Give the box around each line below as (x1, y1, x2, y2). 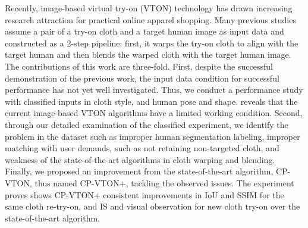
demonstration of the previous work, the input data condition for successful (5, 71, 279, 84)
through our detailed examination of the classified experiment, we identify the (5, 118, 288, 130)
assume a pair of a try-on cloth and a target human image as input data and (5, 25, 284, 38)
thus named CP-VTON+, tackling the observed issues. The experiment (34, 176, 294, 189)
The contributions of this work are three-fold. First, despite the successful (5, 60, 273, 72)
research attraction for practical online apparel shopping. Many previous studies (5, 13, 296, 26)
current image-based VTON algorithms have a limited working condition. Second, (5, 107, 303, 119)
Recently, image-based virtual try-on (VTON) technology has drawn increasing (5, 2, 293, 14)
